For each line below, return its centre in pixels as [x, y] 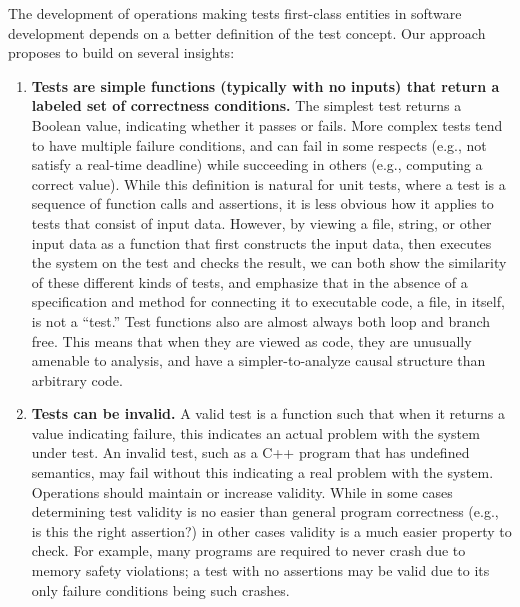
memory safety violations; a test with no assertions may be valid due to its [260, 570]
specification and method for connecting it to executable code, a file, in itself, [268, 301]
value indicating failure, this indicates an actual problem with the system [255, 432]
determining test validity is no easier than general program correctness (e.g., [265, 511]
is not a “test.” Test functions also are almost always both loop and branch [261, 320]
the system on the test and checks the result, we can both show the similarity [269, 262]
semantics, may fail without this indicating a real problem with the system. [262, 472]
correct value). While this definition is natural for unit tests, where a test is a [268, 183]
